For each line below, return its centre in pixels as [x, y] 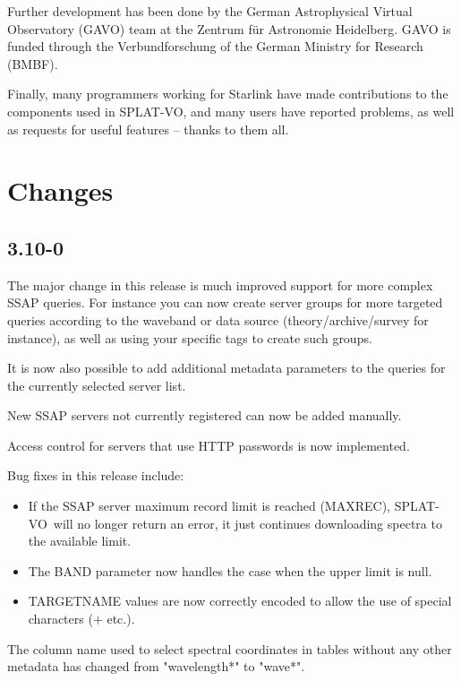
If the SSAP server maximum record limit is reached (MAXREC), [209, 506]
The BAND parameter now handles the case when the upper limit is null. [230, 570]
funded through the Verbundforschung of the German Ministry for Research [215, 46]
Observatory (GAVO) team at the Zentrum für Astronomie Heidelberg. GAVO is [229, 28]
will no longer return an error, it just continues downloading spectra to [248, 523]
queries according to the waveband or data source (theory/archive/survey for [218, 319]
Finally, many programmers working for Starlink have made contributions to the [228, 94]
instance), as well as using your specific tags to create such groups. [190, 337]
